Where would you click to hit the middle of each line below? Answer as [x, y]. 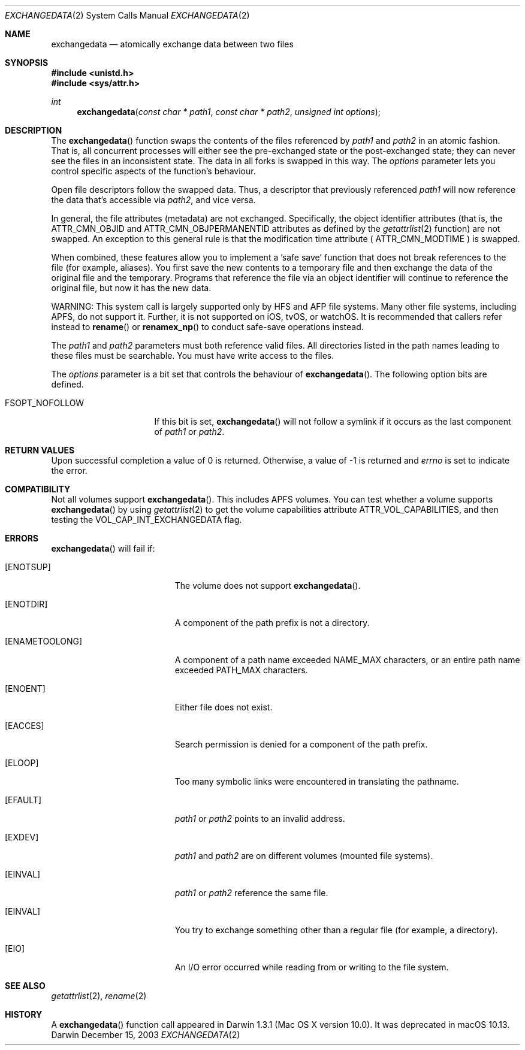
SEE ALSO [25, 986]
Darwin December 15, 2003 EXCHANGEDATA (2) [146, 1035]
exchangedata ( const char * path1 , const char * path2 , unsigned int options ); [229, 112]
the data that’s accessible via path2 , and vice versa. [153, 200]
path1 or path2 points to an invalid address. [260, 818]
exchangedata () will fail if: [103, 548]
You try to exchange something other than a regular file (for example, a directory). [336, 930]
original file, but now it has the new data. [131, 288]
